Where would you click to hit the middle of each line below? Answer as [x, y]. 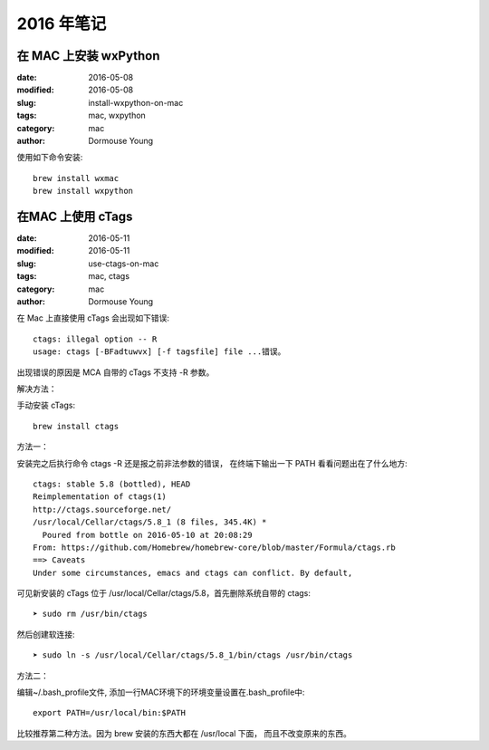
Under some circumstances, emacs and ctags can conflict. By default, [193, 572]
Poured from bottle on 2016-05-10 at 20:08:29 [147, 535]
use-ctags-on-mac [124, 264]
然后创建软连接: [46, 634]
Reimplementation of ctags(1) [100, 497]
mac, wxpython [117, 115]
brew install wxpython [83, 191]
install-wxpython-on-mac [136, 102]
